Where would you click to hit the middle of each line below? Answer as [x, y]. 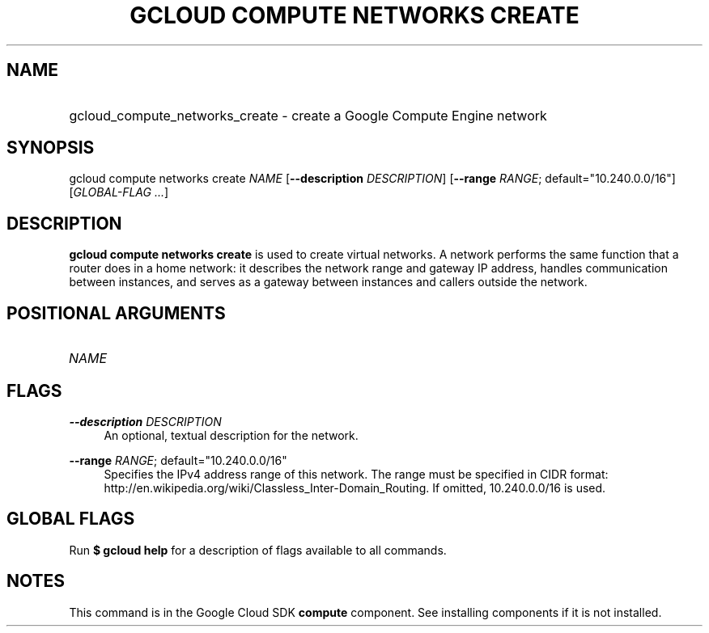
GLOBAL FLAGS [71, 519]
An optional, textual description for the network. [231, 435]
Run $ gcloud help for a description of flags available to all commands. [258, 550]
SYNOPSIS [51, 148]
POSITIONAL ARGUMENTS [116, 313]
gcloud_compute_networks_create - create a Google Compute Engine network [308, 115]
